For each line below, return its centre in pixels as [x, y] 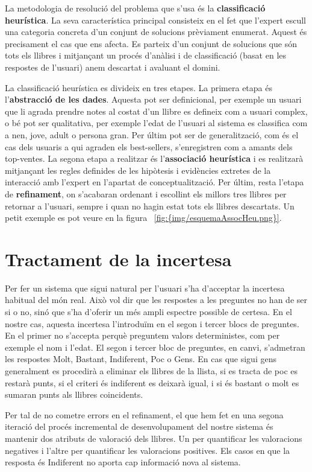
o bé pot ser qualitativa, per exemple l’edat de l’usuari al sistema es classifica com [156, 123]
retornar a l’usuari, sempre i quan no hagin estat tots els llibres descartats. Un [150, 206]
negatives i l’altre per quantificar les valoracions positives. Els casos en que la [148, 450]
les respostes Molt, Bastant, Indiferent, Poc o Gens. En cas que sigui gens [141, 359]
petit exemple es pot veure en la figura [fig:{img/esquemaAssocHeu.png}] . [143, 218]
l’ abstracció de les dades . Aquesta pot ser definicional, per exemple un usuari [153, 99]
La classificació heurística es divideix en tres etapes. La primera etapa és [139, 87]
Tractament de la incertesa [118, 259]
